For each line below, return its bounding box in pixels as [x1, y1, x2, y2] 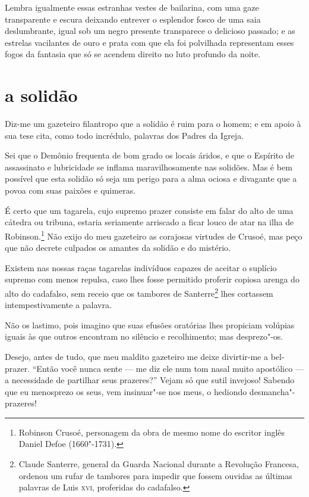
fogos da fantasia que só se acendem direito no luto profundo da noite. [5, 48, 261, 60]
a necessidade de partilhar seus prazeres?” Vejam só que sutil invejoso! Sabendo [5, 374, 295, 386]
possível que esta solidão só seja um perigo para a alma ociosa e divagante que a [5, 172, 297, 185]
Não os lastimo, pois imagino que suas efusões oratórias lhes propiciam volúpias [5, 318, 295, 331]
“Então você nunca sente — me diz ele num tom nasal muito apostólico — [32, 362, 304, 374]
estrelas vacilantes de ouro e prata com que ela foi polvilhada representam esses [5, 36, 294, 48]
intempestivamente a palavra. [5, 299, 112, 311]
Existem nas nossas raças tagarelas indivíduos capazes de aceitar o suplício [5, 261, 277, 274]
